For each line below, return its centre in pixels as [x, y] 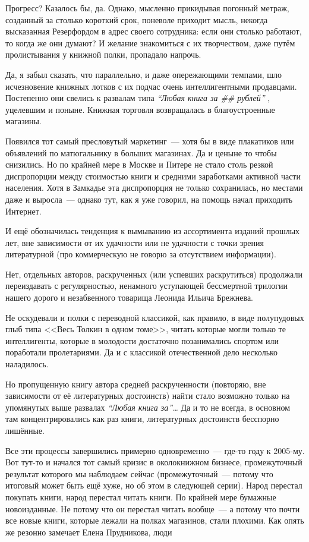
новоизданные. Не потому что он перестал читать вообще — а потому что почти [153, 508]
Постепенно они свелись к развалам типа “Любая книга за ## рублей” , [138, 98]
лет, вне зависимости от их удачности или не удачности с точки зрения [135, 242]
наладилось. [27, 364]
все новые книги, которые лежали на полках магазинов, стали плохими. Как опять [155, 520]
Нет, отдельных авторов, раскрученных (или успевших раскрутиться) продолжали [154, 274]
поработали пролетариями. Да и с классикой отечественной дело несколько [142, 352]
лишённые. [25, 430]
